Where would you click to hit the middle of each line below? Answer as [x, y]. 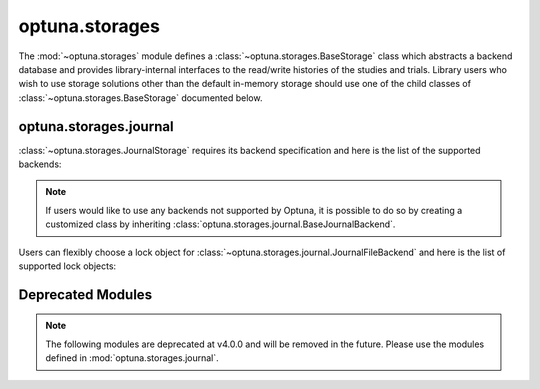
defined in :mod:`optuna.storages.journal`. [132, 358]
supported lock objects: [67, 266]
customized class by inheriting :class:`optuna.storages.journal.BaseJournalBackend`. [220, 224]
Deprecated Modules [85, 294]
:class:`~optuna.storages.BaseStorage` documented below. [140, 97]
